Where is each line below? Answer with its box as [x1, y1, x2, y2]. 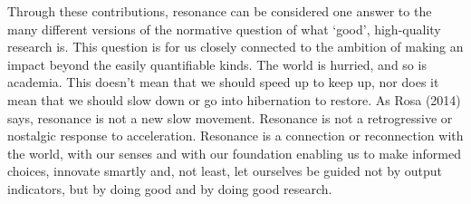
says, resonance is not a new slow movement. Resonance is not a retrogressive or [7, 108, 453, 127]
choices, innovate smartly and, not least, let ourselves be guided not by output [7, 161, 442, 180]
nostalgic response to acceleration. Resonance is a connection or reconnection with [7, 126, 464, 145]
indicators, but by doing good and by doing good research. [7, 179, 332, 198]
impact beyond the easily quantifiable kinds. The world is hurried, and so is [7, 54, 427, 73]
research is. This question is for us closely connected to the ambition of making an [7, 37, 464, 56]
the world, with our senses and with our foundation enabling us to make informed [7, 143, 462, 162]
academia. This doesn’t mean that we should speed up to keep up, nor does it [7, 73, 439, 92]
